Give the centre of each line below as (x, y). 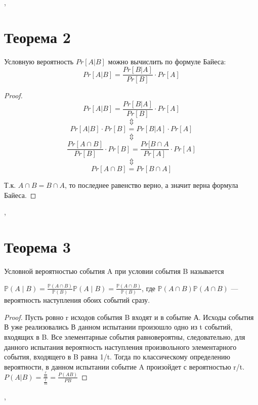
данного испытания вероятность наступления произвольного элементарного (120, 347)
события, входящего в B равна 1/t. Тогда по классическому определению (117, 357)
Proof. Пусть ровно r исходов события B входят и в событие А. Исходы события (129, 317)
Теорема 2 (37, 37)
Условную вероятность (39, 61)
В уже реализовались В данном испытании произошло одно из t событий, (118, 327)
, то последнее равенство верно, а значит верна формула (151, 185)
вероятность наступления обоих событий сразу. (77, 300)
